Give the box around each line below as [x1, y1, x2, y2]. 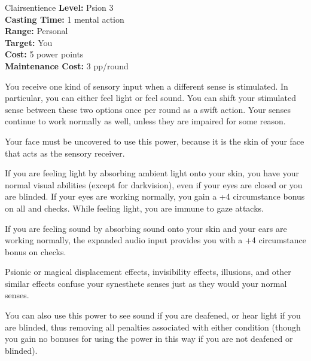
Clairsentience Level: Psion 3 [5, 1, 114, 13]
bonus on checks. [5, 245, 66, 258]
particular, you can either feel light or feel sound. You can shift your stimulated [5, 91, 296, 104]
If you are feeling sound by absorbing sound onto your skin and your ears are [5, 222, 287, 234]
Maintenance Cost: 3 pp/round [5, 59, 129, 72]
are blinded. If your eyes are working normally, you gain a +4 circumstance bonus [5, 190, 305, 203]
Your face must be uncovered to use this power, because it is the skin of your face [5, 134, 304, 147]
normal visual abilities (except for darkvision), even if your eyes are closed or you [5, 178, 303, 191]
